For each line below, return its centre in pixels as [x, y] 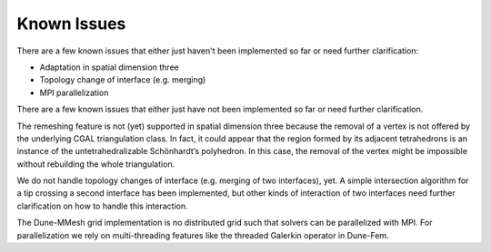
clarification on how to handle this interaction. [102, 206]
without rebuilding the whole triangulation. [96, 164]
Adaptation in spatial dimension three [109, 67]
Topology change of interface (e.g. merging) [123, 80]
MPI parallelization [74, 92]
